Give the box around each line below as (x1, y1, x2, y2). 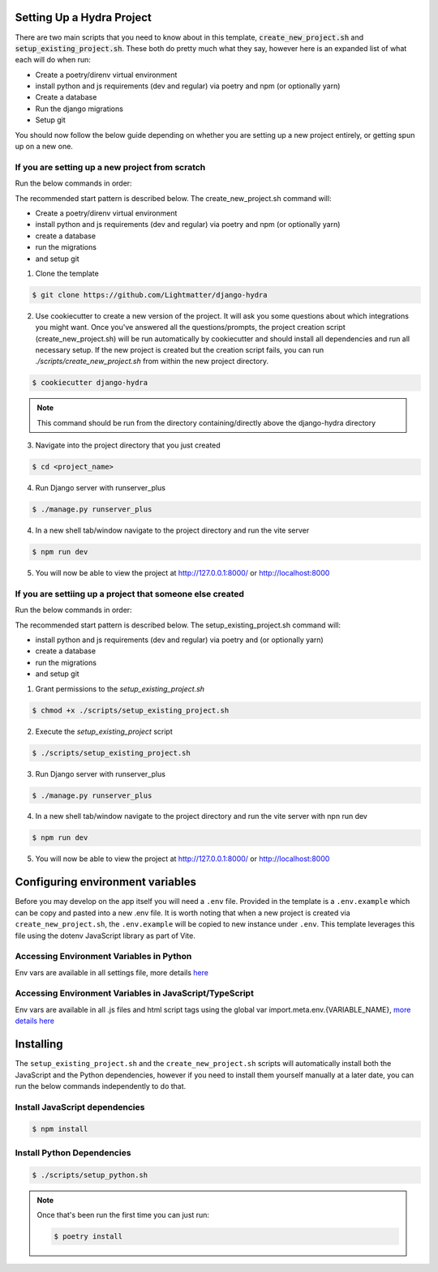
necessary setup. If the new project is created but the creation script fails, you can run (35, 345, 324, 355)
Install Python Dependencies (15, 1147, 131, 1159)
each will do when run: (15, 55, 91, 65)
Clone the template (35, 268, 99, 278)
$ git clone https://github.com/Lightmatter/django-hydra (32, 290, 268, 299)
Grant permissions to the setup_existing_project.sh (35, 683, 205, 693)
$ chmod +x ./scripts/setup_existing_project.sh (32, 705, 230, 715)
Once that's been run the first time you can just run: (36, 1210, 210, 1219)
